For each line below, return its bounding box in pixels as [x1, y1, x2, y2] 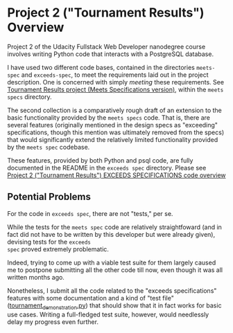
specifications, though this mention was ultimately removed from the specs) [7, 128, 224, 136]
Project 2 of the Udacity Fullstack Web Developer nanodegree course [7, 42, 206, 51]
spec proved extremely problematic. [7, 244, 110, 253]
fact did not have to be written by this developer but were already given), [7, 230, 216, 238]
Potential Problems [7, 191, 92, 203]
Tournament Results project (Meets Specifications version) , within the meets [7, 85, 224, 93]
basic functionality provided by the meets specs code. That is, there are [7, 113, 210, 122]
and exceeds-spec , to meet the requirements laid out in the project [21, 71, 209, 79]
